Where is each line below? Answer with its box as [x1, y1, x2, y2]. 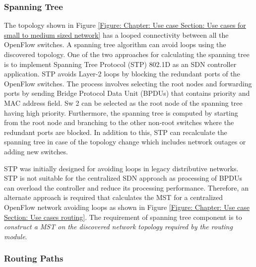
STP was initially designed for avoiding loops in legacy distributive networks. [4, 163, 239, 173]
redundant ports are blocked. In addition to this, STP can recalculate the [4, 127, 227, 137]
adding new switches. [4, 146, 68, 156]
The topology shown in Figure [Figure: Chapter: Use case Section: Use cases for [4, 20, 246, 30]
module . [4, 231, 27, 241]
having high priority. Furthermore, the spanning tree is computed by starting [4, 107, 238, 118]
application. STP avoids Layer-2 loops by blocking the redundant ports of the [4, 68, 240, 79]
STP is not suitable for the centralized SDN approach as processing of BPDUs [4, 173, 242, 183]
